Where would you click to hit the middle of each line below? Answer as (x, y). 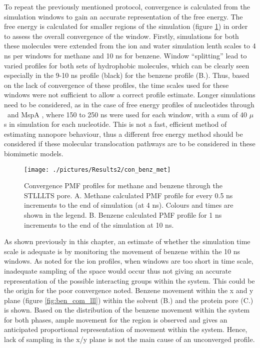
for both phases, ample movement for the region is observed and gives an (116, 319)
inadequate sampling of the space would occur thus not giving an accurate (118, 270)
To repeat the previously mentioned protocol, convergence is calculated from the (127, 6)
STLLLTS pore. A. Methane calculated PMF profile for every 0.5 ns (128, 195)
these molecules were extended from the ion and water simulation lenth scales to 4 (130, 46)
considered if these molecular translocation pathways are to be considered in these (130, 144)
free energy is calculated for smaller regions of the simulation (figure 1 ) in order (126, 26)
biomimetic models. (34, 153)
